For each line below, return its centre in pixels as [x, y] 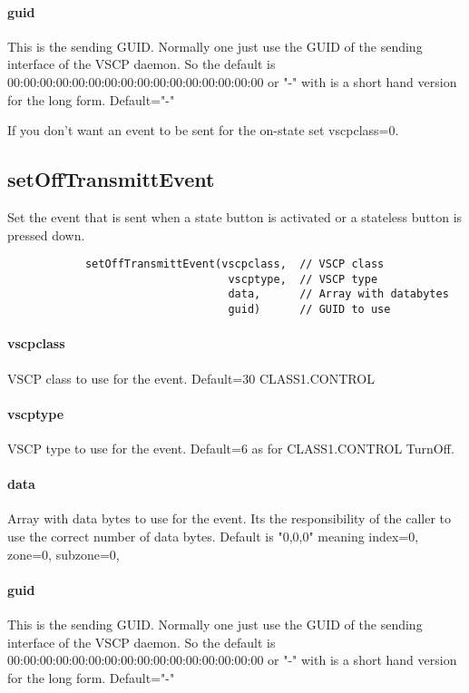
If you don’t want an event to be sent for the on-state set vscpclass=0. [203, 130]
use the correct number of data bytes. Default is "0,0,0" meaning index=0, [213, 536]
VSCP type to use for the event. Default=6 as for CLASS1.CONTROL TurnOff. [231, 448]
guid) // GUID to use [309, 310]
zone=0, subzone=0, [64, 554]
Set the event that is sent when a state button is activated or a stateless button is [235, 216]
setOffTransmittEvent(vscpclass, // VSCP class [234, 264]
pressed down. [46, 234]
